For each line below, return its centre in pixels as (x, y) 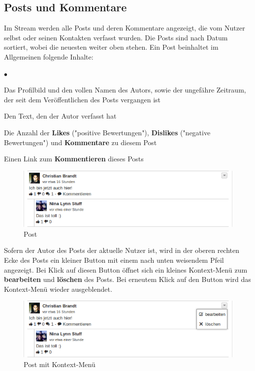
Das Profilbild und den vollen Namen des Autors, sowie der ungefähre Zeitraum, (125, 90)
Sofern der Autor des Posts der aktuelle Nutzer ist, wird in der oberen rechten (122, 250)
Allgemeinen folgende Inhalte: (49, 56)
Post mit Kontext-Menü (60, 364)
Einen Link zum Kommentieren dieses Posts (74, 159)
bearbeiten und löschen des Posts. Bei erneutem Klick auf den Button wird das (127, 279)
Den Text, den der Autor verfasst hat (60, 116)
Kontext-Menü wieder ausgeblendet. (58, 289)
